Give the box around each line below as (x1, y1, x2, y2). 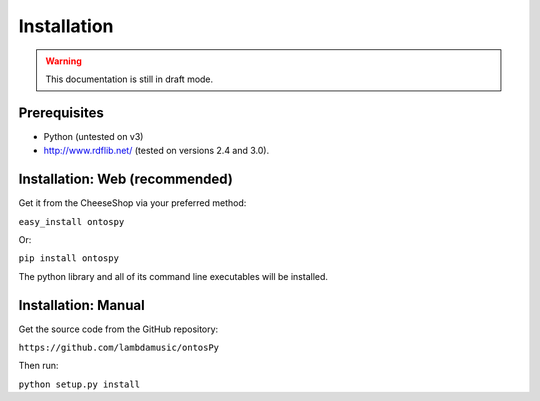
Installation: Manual (18, 296, 145, 314)
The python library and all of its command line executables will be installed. (18, 270, 329, 282)
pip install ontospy (18, 253, 120, 264)
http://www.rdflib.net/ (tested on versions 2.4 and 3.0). (43, 145, 270, 157)
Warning (45, 55, 82, 67)
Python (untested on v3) (43, 130, 144, 142)
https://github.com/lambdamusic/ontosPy (18, 342, 220, 353)
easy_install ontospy (18, 216, 125, 227)
